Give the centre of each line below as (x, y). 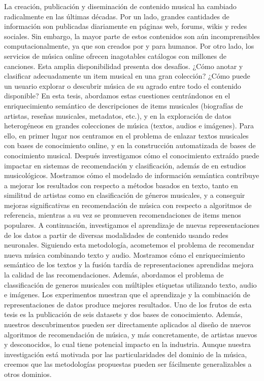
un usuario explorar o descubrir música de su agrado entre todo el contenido (123, 85)
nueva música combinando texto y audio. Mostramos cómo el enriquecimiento (125, 254)
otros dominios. (28, 374)
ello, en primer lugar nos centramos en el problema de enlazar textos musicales (126, 135)
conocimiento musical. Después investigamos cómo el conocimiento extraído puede (132, 155)
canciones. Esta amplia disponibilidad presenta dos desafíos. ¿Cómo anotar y (124, 66)
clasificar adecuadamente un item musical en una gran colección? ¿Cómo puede (127, 76)
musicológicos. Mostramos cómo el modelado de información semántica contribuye (132, 175)
